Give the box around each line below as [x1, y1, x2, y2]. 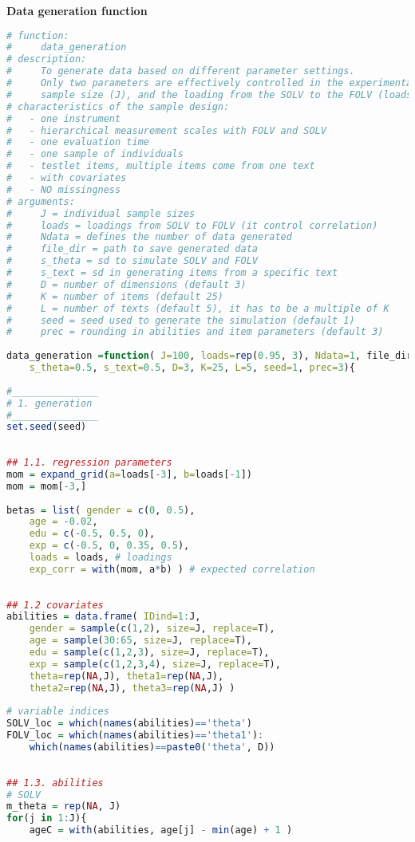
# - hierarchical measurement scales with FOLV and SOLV [6, 124, 326, 136]
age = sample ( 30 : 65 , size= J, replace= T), [29, 635, 252, 647]
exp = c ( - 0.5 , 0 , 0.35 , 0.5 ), [29, 540, 190, 552]
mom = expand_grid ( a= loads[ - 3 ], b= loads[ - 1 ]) [6, 468, 252, 480]
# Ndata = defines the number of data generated [6, 231, 292, 243]
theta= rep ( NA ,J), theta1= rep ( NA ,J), [29, 670, 224, 682]
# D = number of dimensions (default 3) [6, 278, 247, 290]
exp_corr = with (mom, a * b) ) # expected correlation [29, 563, 315, 575]
